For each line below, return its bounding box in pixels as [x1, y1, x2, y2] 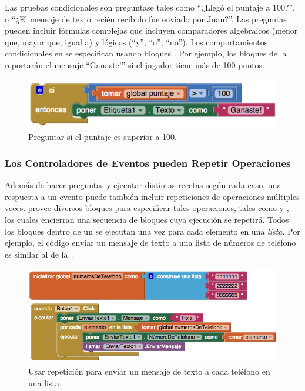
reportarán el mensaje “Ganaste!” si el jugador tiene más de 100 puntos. [5, 58, 265, 71]
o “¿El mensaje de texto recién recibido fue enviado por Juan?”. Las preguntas [5, 12, 287, 25]
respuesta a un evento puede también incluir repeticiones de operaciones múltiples [5, 190, 300, 202]
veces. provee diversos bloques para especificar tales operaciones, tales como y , [5, 202, 289, 214]
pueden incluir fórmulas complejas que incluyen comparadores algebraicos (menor [5, 24, 298, 36]
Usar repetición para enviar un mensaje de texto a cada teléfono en [28, 365, 270, 377]
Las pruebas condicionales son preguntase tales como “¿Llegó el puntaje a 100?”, [5, 1, 295, 13]
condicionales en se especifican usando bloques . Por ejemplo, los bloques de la [5, 47, 287, 59]
